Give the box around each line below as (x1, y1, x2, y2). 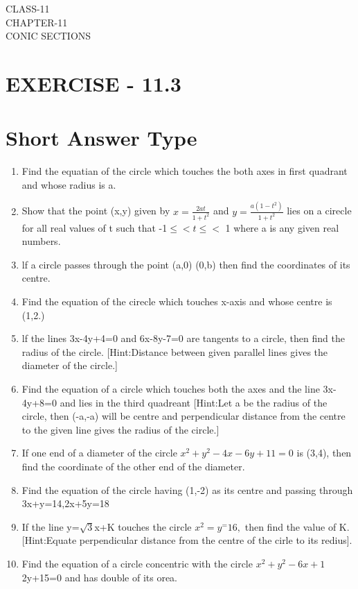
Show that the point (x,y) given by (21, 203, 170, 218)
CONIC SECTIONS (6, 28, 91, 43)
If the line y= (21, 519, 80, 533)
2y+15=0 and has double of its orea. (21, 570, 178, 584)
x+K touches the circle (94, 519, 192, 533)
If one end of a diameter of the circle (21, 445, 177, 460)
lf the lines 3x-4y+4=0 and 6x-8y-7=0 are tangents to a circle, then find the (21, 331, 345, 345)
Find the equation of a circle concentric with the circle (21, 556, 253, 570)
